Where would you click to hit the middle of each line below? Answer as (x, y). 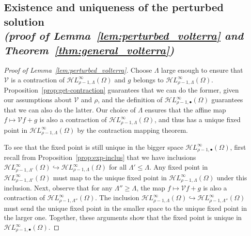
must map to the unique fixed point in (110, 177)
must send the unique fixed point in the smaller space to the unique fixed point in (125, 208)
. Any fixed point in (179, 167)
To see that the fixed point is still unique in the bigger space (94, 147)
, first (238, 147)
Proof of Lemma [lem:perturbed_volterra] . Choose (78, 70)
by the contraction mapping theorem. (133, 130)
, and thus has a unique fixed (197, 119)
